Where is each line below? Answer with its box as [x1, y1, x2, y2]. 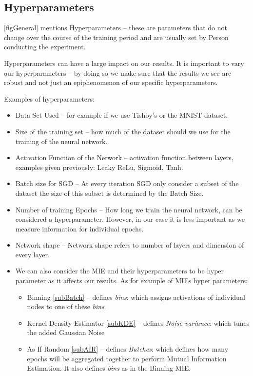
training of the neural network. [15, 136, 108, 146]
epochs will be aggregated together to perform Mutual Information [27, 353, 227, 363]
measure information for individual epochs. [15, 223, 144, 233]
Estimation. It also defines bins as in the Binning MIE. [27, 363, 191, 373]
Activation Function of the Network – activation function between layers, [15, 152, 234, 163]
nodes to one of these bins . [27, 301, 106, 312]
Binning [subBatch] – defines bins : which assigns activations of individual [27, 292, 245, 302]
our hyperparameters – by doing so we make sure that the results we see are [4, 67, 232, 78]
